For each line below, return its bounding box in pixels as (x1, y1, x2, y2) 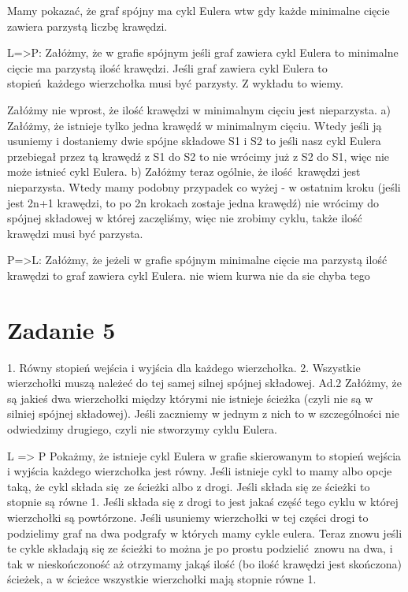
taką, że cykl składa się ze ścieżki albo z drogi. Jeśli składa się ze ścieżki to (7, 478, 370, 494)
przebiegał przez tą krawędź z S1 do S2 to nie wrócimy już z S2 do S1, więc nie (7, 147, 390, 164)
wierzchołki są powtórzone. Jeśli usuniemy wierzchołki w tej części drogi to (7, 508, 369, 525)
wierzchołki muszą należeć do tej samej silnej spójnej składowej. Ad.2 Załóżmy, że (7, 374, 402, 391)
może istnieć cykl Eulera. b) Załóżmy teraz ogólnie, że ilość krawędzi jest (7, 163, 361, 180)
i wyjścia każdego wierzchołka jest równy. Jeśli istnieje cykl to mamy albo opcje (7, 463, 392, 479)
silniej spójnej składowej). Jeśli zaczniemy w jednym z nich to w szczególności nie (7, 405, 400, 422)
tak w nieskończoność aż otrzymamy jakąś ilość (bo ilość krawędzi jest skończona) (7, 555, 402, 572)
